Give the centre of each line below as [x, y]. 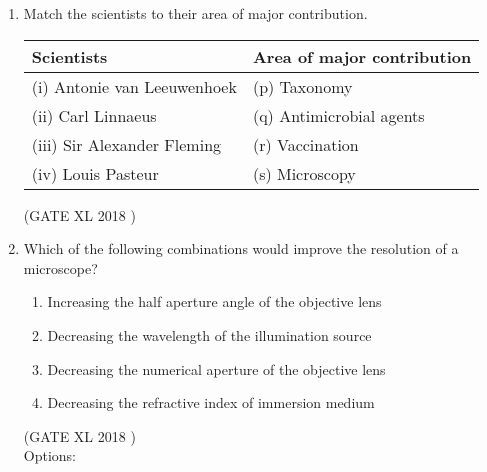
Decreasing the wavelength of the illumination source [209, 334]
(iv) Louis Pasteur [95, 173]
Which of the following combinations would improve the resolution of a [241, 248]
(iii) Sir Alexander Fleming [126, 144]
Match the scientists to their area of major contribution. [195, 13]
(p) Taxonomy [302, 86]
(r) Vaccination [305, 144]
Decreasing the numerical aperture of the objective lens [216, 368]
